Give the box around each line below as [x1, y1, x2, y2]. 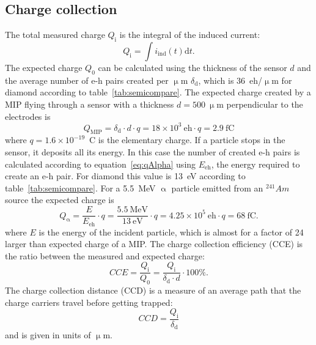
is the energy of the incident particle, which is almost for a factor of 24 [39, 225, 304, 238]
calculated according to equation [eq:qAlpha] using [5, 157, 196, 170]
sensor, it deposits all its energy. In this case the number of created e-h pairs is [5, 146, 300, 158]
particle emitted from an [171, 181, 263, 194]
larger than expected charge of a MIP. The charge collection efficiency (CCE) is [5, 237, 303, 250]
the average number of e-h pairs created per [5, 73, 169, 86]
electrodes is [5, 109, 51, 122]
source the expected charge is [5, 193, 114, 206]
